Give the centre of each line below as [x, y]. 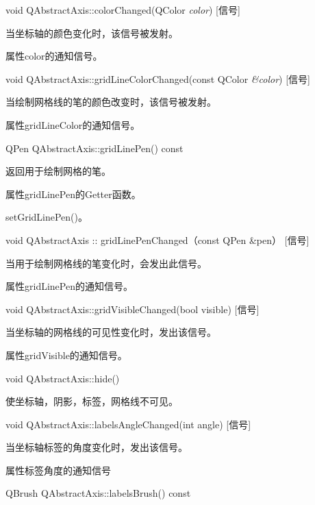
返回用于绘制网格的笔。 [58, 171]
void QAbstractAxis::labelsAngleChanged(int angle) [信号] [128, 424]
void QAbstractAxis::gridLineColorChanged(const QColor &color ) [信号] [158, 78]
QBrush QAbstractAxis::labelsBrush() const [98, 493]
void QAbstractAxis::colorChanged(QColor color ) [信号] [123, 10]
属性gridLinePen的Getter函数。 [73, 194]
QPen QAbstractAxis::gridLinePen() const [94, 148]
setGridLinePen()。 [47, 217]
